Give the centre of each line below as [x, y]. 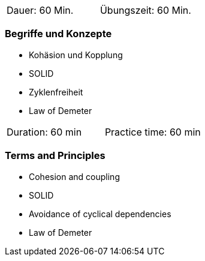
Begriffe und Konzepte [58, 34]
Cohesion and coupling [74, 176]
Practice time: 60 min [153, 132]
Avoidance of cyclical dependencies [100, 214]
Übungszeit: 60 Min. [145, 10]
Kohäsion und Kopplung [76, 55]
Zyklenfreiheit [56, 92]
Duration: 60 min [44, 132]
